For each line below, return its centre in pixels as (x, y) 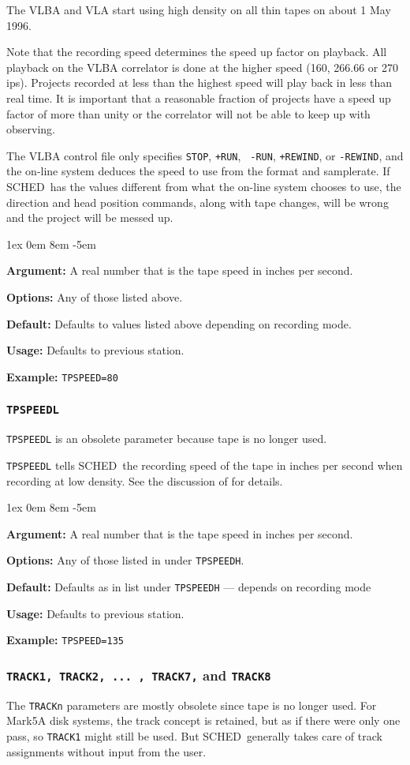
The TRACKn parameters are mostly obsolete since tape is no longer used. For (192, 705)
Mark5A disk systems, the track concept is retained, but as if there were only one (203, 720)
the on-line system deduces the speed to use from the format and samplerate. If (198, 171)
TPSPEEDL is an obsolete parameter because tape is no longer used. (167, 439)
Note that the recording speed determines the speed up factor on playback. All (197, 52)
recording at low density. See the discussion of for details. (145, 480)
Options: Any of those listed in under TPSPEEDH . (125, 560)
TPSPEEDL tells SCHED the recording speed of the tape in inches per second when (205, 465)
